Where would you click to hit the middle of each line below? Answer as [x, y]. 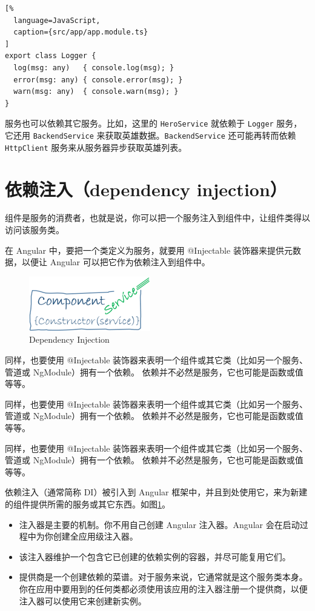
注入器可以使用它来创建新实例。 [83, 600]
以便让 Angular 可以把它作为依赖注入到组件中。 [116, 262]
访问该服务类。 [35, 230]
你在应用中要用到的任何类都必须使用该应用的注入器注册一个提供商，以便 [163, 588]
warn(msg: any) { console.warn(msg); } [96, 92]
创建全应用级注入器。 [95, 536]
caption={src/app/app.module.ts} [81, 32]
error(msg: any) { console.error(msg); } [98, 80]
